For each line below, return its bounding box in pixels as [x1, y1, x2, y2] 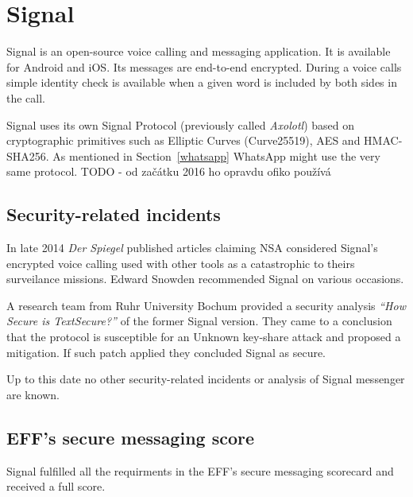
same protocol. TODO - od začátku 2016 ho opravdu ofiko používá [6, 163, 331, 180]
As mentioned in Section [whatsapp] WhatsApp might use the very [52, 147, 380, 164]
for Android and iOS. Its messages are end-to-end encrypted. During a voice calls [6, 58, 402, 75]
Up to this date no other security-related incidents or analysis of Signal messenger [6, 371, 405, 387]
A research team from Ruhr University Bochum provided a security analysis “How [6, 297, 406, 313]
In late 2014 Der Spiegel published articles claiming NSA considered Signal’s [6, 239, 378, 256]
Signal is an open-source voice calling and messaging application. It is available [6, 43, 391, 60]
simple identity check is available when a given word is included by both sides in [6, 74, 397, 91]
